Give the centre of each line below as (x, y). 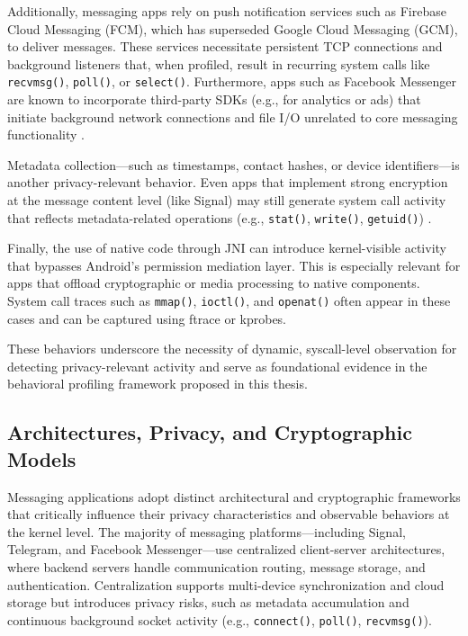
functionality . (46, 134)
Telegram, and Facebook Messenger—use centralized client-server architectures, (226, 549)
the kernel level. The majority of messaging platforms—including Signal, (207, 531)
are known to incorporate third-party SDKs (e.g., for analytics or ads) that (214, 99)
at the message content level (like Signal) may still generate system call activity (227, 200)
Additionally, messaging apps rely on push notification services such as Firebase (227, 11)
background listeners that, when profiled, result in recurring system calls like (219, 63)
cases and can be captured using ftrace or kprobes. (147, 318)
